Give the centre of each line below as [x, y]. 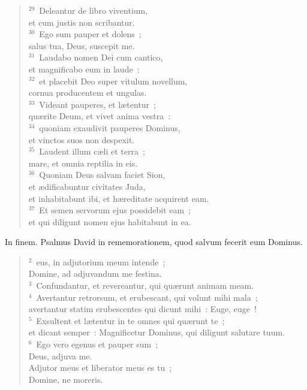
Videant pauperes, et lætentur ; [97, 104]
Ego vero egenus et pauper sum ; [97, 344]
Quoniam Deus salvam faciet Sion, [102, 175]
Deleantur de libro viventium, [94, 10]
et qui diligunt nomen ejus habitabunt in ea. [110, 221]
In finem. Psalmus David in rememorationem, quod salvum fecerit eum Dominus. [154, 242]
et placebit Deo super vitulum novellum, [113, 81]
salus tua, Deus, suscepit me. [82, 45]
